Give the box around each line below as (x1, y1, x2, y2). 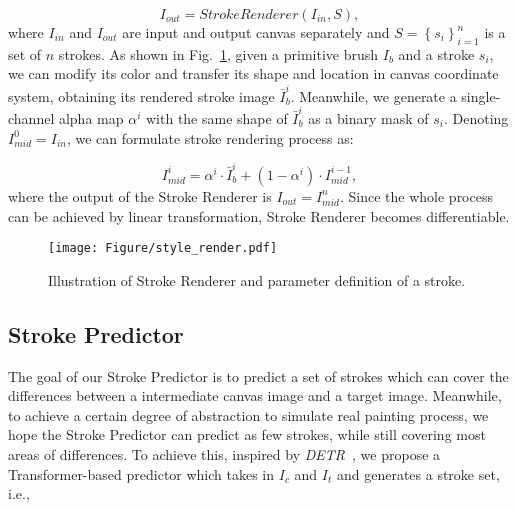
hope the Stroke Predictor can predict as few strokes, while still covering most (8, 424, 486, 445)
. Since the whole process (339, 185, 493, 206)
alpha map (58, 108, 124, 129)
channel (8, 108, 55, 129)
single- (461, 85, 501, 106)
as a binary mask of (308, 108, 429, 129)
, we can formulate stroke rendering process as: (66, 127, 354, 148)
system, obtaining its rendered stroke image (8, 85, 275, 106)
